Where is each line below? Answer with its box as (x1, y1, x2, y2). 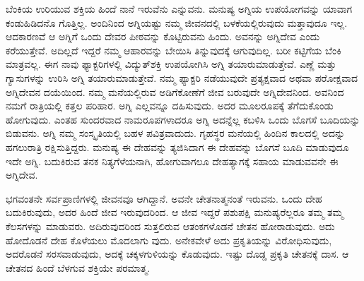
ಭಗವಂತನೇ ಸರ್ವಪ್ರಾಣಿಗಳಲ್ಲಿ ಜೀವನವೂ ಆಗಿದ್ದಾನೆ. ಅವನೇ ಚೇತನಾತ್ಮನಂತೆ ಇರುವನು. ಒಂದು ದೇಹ (6, 191, 322, 205)
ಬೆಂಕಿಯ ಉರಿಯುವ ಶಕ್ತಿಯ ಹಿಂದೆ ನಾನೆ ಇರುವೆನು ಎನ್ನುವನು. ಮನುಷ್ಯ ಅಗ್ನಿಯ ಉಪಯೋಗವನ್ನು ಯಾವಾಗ (6, 1, 353, 16)
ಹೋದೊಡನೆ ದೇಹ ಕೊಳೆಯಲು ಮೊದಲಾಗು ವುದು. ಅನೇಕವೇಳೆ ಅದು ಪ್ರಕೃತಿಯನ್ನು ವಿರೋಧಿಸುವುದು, (6, 232, 332, 247)
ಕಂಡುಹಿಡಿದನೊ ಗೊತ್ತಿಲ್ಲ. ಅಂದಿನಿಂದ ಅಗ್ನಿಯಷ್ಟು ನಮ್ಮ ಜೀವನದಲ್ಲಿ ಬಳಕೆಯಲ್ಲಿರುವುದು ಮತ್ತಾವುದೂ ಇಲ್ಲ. (6, 15, 348, 30)
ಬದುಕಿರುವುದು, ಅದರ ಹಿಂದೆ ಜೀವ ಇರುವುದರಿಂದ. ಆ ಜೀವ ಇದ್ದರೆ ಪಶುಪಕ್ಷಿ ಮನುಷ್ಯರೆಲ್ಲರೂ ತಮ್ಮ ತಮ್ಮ (6, 205, 344, 220)
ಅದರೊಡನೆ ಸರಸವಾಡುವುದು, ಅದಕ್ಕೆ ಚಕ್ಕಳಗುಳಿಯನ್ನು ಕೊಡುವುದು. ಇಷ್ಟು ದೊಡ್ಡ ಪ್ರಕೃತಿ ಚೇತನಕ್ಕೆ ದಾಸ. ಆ (6, 246, 349, 261)
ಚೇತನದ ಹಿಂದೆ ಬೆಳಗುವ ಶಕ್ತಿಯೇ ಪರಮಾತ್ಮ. (6, 260, 151, 275)
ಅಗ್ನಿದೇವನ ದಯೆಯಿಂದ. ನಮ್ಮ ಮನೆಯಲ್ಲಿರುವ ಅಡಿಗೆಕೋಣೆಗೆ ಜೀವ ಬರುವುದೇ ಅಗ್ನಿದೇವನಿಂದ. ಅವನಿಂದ (6, 84, 344, 99)
